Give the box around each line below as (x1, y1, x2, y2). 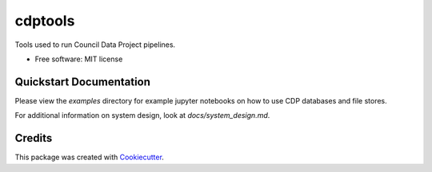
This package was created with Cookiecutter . (14, 152, 164, 162)
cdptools (14, 12, 75, 29)
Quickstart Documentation (14, 75, 151, 88)
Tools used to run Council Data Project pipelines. (14, 40, 176, 49)
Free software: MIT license (34, 54, 123, 64)
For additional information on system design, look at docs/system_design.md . (14, 111, 270, 120)
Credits (14, 131, 53, 145)
